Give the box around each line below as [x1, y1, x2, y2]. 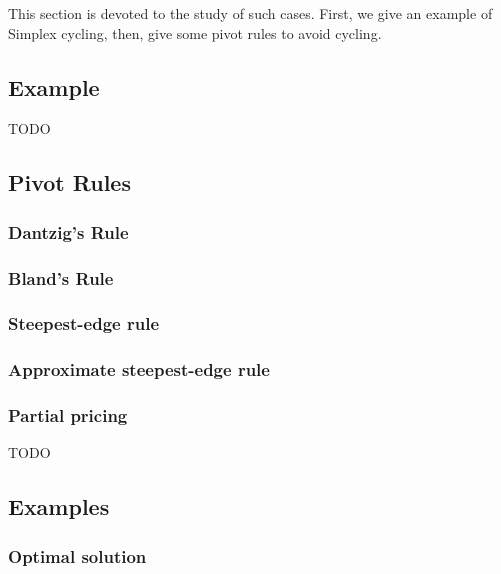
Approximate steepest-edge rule [8, 357, 270, 382]
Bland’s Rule [8, 265, 114, 290]
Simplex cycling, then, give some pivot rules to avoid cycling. [8, 22, 382, 43]
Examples [8, 491, 110, 522]
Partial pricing [8, 403, 128, 428]
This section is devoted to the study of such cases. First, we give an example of [8, 3, 493, 23]
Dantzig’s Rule [8, 219, 129, 244]
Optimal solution [8, 543, 147, 568]
